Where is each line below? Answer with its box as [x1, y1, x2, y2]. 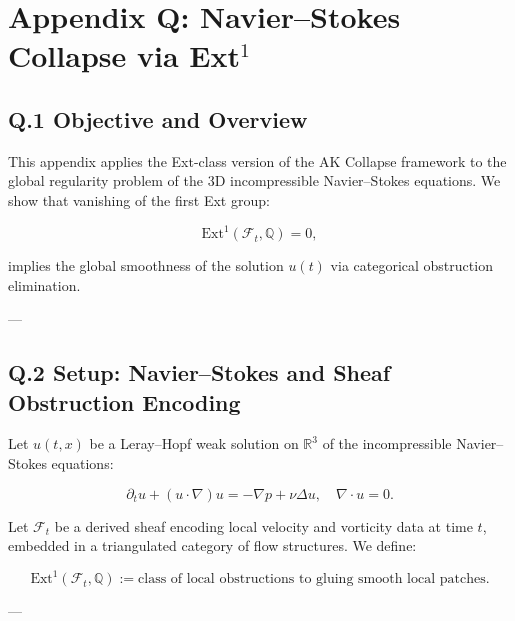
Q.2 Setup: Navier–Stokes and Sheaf [8, 357, 391, 388]
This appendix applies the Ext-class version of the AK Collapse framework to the [8, 150, 507, 171]
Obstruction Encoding [8, 386, 241, 417]
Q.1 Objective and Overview [8, 103, 308, 134]
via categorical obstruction [330, 255, 493, 276]
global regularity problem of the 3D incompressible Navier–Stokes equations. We [8, 170, 501, 191]
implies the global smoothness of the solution [8, 255, 284, 276]
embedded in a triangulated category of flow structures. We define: [8, 535, 417, 556]
